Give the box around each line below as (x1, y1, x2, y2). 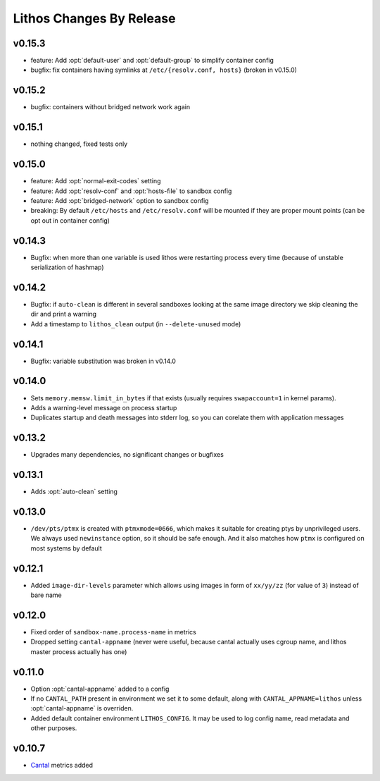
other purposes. (30, 724, 77, 732)
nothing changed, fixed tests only (30, 140, 128, 148)
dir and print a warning (30, 310, 97, 319)
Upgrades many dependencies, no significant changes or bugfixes (30, 450, 224, 459)
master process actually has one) (30, 647, 127, 656)
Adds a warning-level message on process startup (30, 403, 177, 412)
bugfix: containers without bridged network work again (30, 103, 190, 111)
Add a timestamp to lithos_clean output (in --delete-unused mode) (30, 319, 241, 328)
